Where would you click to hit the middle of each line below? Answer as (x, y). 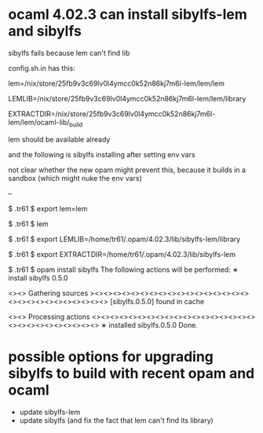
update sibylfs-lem (50, 412)
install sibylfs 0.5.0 (38, 277)
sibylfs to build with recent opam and (131, 373)
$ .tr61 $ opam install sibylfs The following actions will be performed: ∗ (123, 270)
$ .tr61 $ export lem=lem (48, 208)
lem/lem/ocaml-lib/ (39, 122)
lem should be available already (59, 139)
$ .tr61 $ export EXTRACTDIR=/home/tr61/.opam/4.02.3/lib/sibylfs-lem (122, 254)
